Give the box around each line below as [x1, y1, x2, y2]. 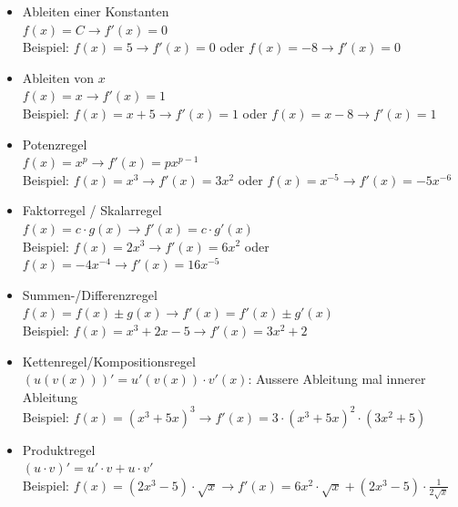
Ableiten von [22, 67, 94, 87]
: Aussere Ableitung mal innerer [248, 369, 426, 388]
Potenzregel [22, 134, 87, 153]
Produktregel [22, 440, 96, 459]
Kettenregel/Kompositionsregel [22, 351, 196, 370]
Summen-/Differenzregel [22, 285, 158, 304]
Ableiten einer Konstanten [22, 2, 169, 20]
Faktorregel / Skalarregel [22, 201, 162, 220]
